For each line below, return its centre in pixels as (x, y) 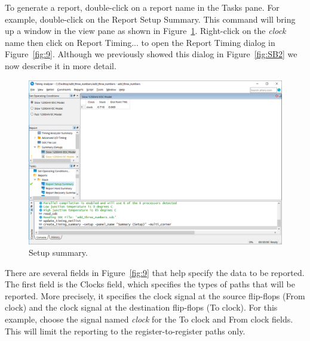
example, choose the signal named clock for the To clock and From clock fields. (149, 319)
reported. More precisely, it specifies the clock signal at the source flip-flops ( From (155, 295)
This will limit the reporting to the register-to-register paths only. (125, 331)
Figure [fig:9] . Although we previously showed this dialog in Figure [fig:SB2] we (151, 54)
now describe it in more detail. (61, 65)
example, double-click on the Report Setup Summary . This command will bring (150, 19)
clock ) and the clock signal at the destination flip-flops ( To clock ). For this (141, 307)
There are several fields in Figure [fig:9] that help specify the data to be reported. (155, 272)
